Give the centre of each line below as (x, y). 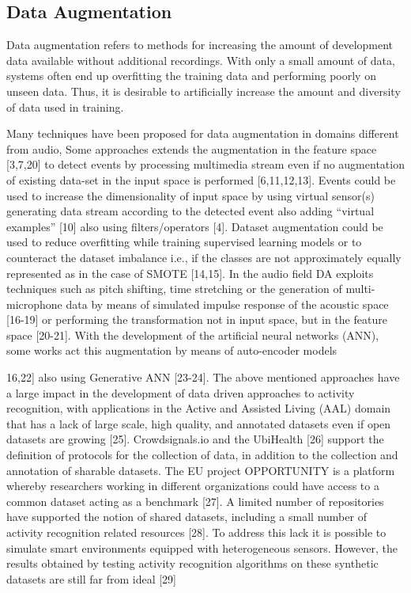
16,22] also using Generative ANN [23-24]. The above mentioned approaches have (203, 377)
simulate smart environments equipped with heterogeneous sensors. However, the (202, 547)
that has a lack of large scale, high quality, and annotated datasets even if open (199, 423)
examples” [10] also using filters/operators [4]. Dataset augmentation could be (195, 226)
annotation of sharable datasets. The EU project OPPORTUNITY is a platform (201, 470)
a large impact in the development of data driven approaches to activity (181, 392)
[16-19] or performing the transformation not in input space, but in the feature (197, 319)
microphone (34, 304)
